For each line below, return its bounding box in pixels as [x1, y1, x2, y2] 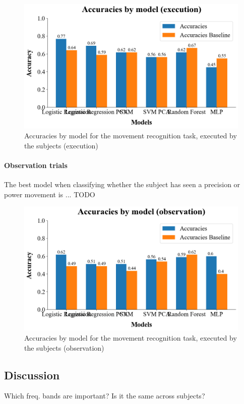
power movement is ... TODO [4, 189, 95, 199]
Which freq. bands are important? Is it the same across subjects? [4, 390, 205, 401]
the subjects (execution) [24, 140, 98, 150]
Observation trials [4, 159, 68, 170]
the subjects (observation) [24, 342, 104, 353]
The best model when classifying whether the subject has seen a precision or [4, 179, 240, 189]
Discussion [4, 367, 60, 382]
